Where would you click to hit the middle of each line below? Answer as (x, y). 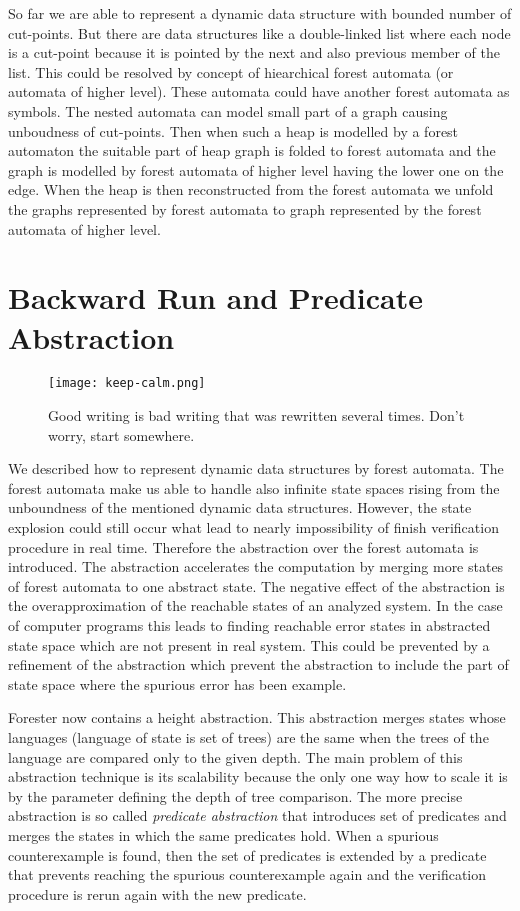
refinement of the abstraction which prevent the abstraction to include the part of (258, 664)
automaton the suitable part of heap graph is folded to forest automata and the (252, 150)
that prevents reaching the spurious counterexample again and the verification (247, 874)
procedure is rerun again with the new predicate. (157, 893)
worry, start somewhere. (121, 434)
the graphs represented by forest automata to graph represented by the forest (245, 208)
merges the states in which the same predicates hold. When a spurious (223, 834)
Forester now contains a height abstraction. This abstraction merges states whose (257, 717)
